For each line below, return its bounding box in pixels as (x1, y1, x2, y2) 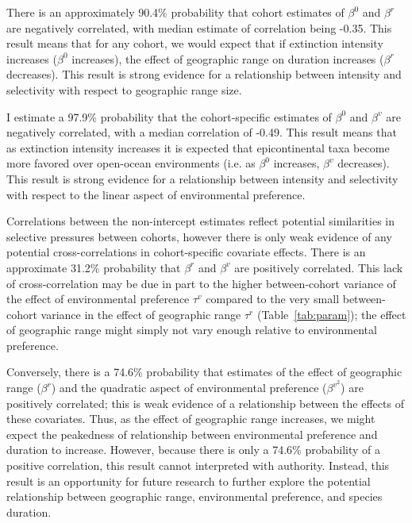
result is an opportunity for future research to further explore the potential (6, 472, 371, 489)
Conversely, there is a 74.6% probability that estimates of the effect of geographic (6, 363, 402, 380)
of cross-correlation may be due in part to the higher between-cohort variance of (6, 275, 396, 291)
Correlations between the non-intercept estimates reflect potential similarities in (6, 213, 395, 229)
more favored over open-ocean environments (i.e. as (6, 155, 256, 171)
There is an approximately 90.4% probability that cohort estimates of (6, 4, 345, 20)
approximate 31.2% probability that (6, 259, 181, 275)
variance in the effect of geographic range (40, 306, 241, 322)
